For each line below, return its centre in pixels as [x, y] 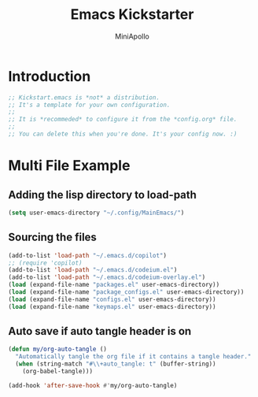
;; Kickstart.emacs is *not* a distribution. [84, 97]
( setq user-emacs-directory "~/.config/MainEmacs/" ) [96, 213]
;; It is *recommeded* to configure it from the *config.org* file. [123, 120]
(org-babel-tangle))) [57, 372]
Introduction [50, 76]
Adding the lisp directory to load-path [102, 195]
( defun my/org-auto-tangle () [58, 349]
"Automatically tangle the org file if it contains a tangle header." [133, 357]
